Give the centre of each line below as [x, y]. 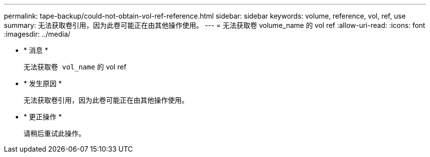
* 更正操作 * [43, 117]
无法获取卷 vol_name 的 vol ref [75, 67]
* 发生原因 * [43, 83]
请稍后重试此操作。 [54, 133]
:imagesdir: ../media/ [37, 34]
